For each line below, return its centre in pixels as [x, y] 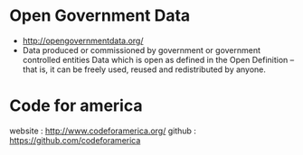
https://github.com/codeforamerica [75, 140]
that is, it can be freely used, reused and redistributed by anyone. [144, 69]
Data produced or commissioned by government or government [141, 50]
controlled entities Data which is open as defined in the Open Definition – [158, 59]
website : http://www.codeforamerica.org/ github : [103, 131]
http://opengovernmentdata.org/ [83, 41]
